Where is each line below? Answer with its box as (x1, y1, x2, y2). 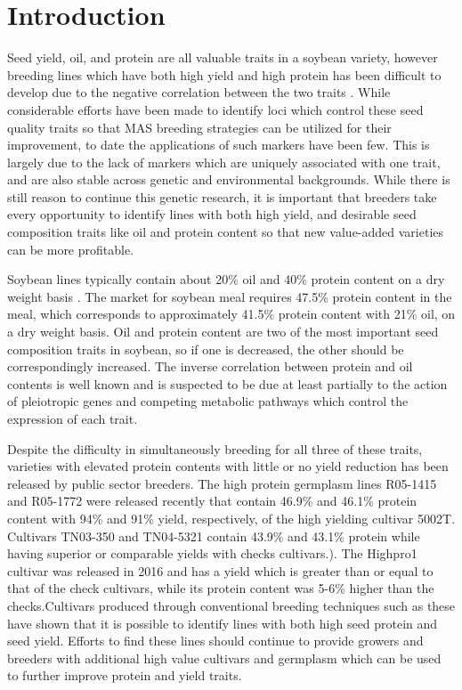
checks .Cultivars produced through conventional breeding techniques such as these (7, 596, 456, 614)
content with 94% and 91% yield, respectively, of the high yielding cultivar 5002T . (7, 508, 456, 527)
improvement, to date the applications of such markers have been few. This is (7, 135, 430, 154)
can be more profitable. (7, 239, 134, 258)
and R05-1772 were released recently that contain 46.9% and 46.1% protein (7, 491, 417, 510)
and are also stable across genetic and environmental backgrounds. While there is (7, 170, 450, 189)
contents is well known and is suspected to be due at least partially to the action (7, 374, 448, 393)
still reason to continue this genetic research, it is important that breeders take (7, 187, 437, 206)
